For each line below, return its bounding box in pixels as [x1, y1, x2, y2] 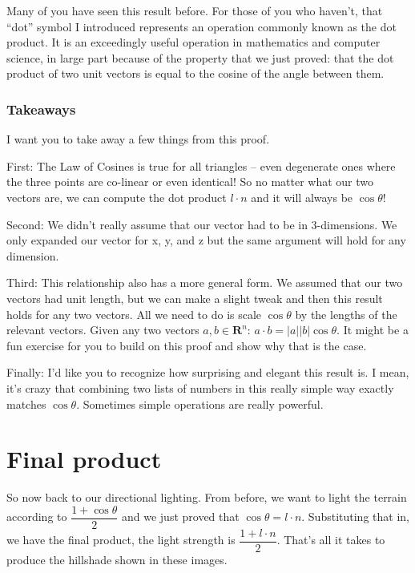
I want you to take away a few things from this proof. [6, 131, 270, 147]
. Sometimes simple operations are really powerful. [76, 395, 324, 412]
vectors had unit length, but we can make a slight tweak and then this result [6, 289, 383, 306]
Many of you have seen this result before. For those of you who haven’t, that [6, 2, 383, 18]
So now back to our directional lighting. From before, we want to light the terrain [6, 489, 407, 506]
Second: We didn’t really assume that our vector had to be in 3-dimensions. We [6, 216, 397, 232]
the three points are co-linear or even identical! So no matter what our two [6, 173, 374, 190]
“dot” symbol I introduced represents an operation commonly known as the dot [6, 18, 397, 34]
